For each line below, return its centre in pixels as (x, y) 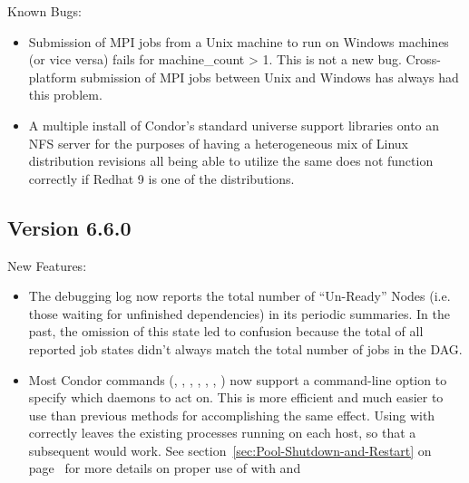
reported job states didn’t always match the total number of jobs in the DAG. (245, 348)
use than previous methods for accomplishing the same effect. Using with (232, 415)
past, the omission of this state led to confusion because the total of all (226, 331)
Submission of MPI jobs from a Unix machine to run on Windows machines (239, 41)
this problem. (65, 95)
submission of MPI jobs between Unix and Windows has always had (270, 77)
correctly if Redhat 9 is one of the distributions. (161, 178)
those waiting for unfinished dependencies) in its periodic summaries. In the (239, 313)
